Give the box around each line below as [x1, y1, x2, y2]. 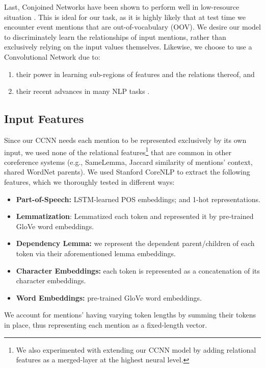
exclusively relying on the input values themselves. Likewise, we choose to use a [4, 41, 252, 52]
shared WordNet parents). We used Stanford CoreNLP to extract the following [4, 166, 250, 177]
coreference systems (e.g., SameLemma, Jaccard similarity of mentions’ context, [4, 156, 253, 167]
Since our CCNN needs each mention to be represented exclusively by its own [4, 134, 247, 145]
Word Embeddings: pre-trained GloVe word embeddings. [16, 292, 202, 303]
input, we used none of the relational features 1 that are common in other [4, 145, 231, 157]
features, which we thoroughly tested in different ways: [4, 176, 175, 187]
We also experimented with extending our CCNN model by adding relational [16, 344, 256, 355]
